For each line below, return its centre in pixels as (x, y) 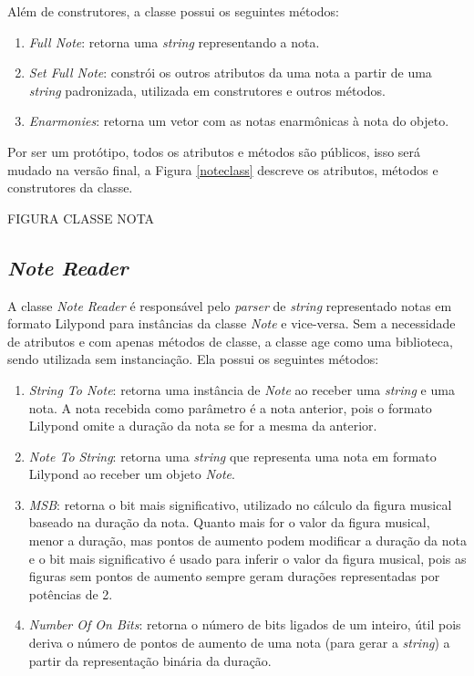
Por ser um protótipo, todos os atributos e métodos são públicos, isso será (214, 151)
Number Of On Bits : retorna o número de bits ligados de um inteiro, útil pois (245, 624)
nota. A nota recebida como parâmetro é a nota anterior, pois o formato (230, 407)
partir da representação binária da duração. (150, 660)
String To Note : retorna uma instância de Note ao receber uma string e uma (242, 389)
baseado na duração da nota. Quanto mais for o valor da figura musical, (229, 522)
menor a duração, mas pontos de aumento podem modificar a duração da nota (247, 541)
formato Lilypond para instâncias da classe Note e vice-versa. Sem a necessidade (232, 323)
